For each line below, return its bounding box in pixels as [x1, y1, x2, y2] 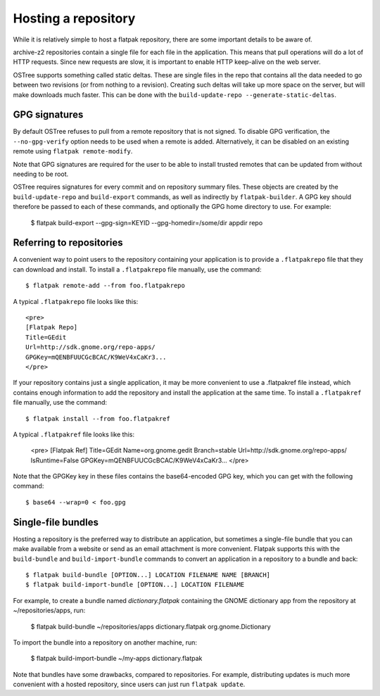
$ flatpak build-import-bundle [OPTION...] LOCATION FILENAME [25, 581, 245, 589]
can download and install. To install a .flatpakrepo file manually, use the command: [13, 265, 262, 274]
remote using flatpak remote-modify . [13, 147, 133, 156]
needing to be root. [13, 170, 69, 178]
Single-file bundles [13, 516, 99, 528]
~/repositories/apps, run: [13, 606, 86, 615]
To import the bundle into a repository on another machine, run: [13, 638, 197, 647]
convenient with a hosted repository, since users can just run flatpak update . [13, 680, 246, 689]
